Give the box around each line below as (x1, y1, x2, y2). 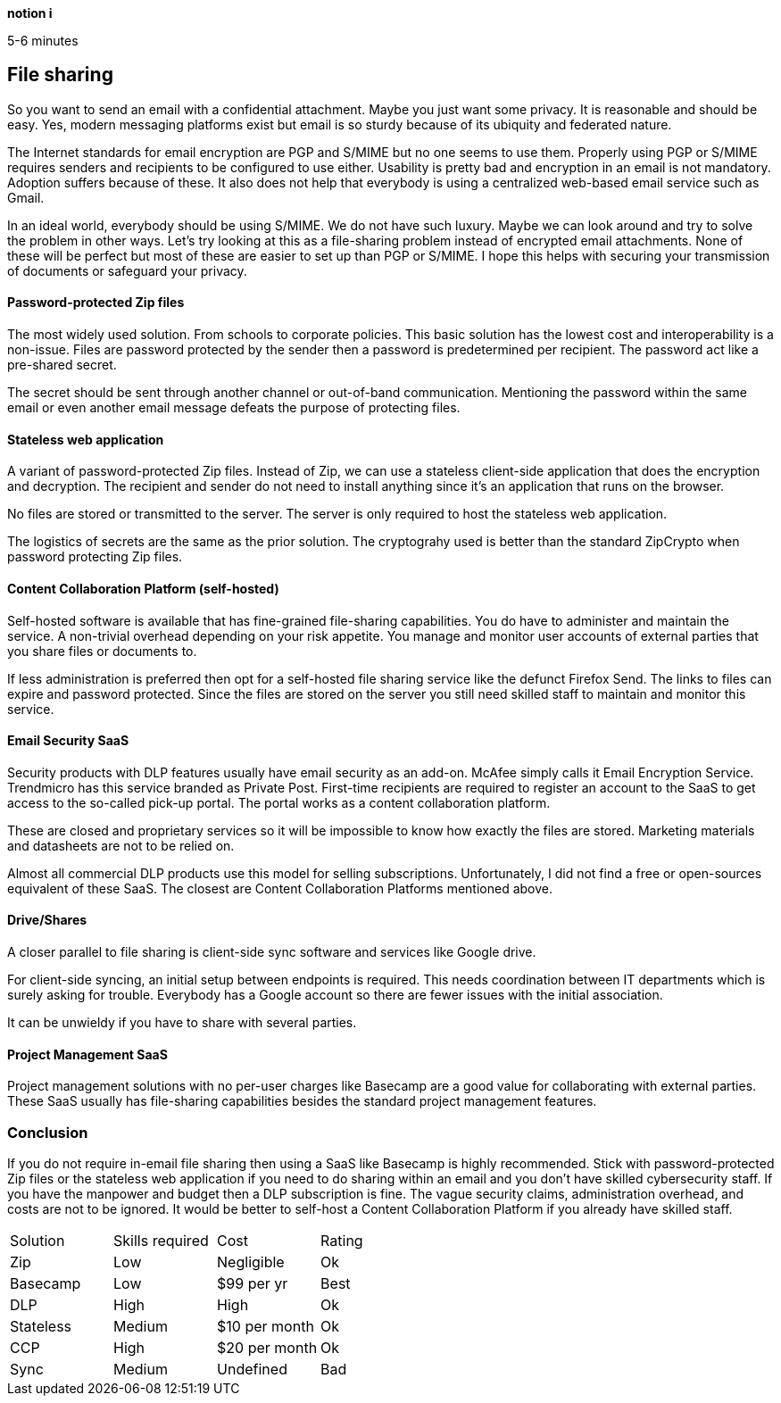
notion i (7, 5, 53, 21)
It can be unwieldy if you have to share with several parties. (7, 1014, 357, 1030)
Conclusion (7, 1123, 88, 1141)
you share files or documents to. (7, 643, 197, 659)
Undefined (217, 1359, 287, 1378)
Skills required (113, 1231, 209, 1249)
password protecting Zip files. (7, 549, 183, 565)
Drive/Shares (7, 912, 87, 928)
